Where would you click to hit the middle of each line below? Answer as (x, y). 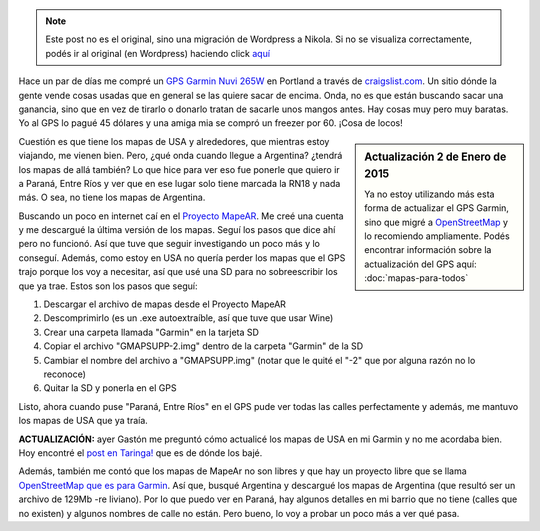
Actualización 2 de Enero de (435, 157)
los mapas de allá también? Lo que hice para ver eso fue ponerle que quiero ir (179, 169)
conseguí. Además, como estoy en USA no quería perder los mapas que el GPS (182, 257)
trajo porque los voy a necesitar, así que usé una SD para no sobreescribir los (178, 272)
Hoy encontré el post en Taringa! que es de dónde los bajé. (140, 452)
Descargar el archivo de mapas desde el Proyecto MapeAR (165, 304)
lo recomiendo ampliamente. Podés (437, 236)
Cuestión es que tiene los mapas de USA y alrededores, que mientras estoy (174, 141)
